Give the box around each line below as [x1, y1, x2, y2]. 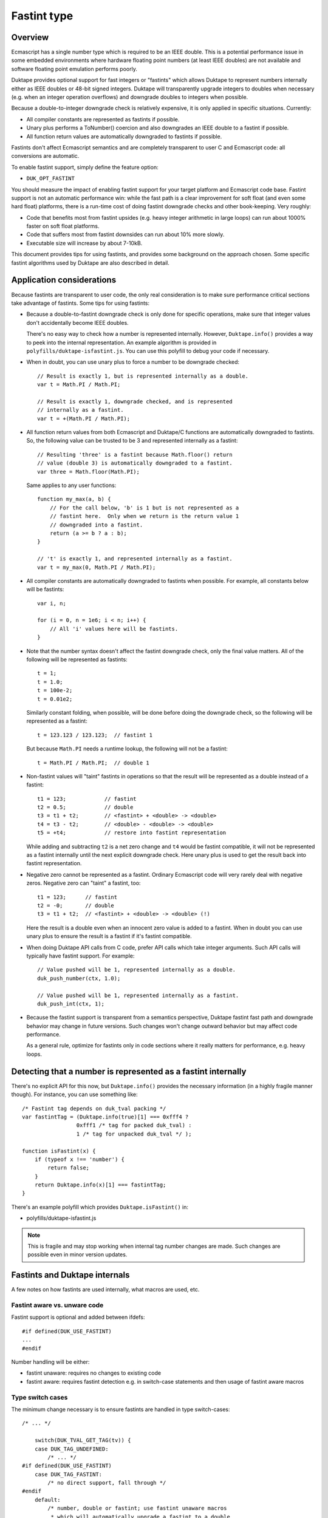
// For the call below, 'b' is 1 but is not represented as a [49, 504, 239, 511]
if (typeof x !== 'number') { [34, 1156, 125, 1163]
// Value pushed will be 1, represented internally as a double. [37, 966, 236, 973]
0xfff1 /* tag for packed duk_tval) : [76, 1122, 192, 1129]
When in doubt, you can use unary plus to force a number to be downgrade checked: [26, 358, 240, 366]
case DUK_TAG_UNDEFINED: [34, 1445, 109, 1452]
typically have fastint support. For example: [26, 952, 135, 959]
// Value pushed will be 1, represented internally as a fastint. [37, 992, 239, 999]
